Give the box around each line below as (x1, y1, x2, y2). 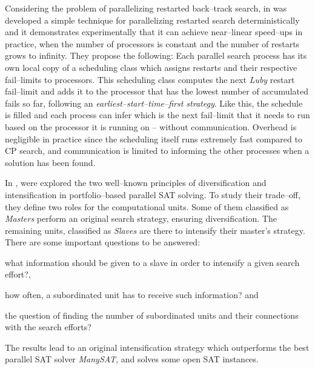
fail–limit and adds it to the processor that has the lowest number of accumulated (5, 85, 308, 98)
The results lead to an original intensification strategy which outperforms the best (5, 341, 310, 353)
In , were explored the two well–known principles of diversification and (5, 176, 267, 189)
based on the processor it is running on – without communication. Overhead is (5, 120, 297, 133)
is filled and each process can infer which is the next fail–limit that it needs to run (5, 108, 310, 121)
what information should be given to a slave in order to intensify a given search (5, 256, 300, 268)
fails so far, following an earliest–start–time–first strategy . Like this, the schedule (5, 96, 303, 109)
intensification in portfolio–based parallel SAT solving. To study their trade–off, (5, 188, 300, 201)
